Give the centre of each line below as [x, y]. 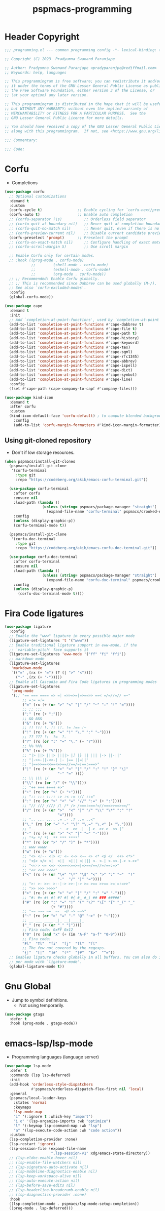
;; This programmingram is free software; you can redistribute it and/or [83, 81]
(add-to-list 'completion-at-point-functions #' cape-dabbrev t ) [76, 324]
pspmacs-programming [82, 9]
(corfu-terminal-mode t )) [40, 525]
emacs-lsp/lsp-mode [49, 1043]
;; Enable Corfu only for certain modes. [52, 256]
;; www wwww [35, 847]
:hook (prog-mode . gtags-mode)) [43, 1023]
